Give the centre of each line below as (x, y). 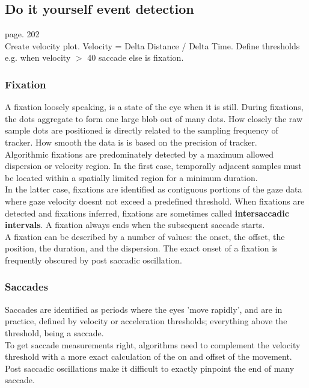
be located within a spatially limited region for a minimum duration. (131, 177)
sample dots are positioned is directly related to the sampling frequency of (142, 130)
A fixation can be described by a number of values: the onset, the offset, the (145, 236)
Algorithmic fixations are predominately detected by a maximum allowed (139, 154)
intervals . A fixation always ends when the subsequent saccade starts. (135, 225)
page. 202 (22, 34)
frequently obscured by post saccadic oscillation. (93, 260)
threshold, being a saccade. (54, 332)
